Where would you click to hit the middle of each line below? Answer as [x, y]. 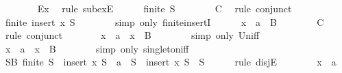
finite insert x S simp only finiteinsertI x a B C [164, 21]
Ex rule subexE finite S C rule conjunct [164, 8]
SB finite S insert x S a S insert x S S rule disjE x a [171, 62]
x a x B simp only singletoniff [97, 48]
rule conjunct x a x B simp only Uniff [132, 35]
